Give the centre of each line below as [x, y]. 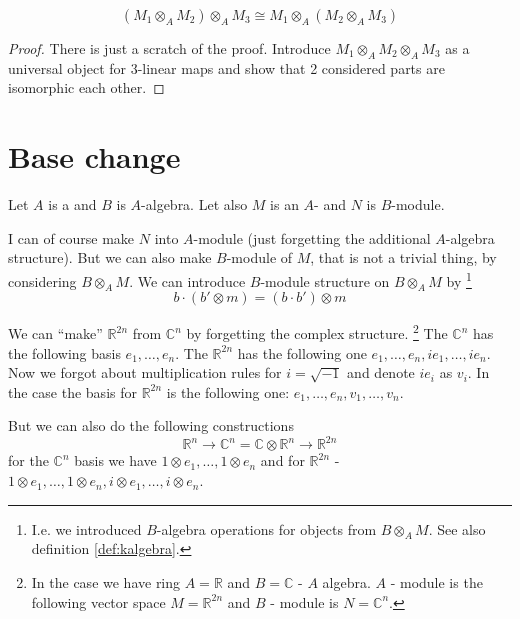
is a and [72, 204]
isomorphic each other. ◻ [86, 87]
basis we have [115, 460]
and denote [381, 372]
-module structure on [325, 280]
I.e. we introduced [86, 528]
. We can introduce [187, 280]
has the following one [302, 352]
